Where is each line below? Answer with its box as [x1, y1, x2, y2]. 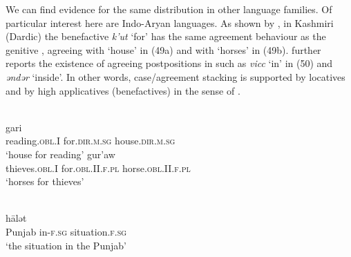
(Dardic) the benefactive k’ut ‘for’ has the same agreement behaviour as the [6, 29, 326, 44]
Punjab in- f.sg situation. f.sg [6, 224, 127, 238]
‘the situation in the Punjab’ [6, 238, 126, 252]
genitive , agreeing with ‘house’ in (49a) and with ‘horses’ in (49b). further [6, 42, 321, 57]
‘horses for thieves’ [6, 174, 84, 189]
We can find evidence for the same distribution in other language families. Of [6, 2, 332, 16]
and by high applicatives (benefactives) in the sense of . [6, 83, 240, 97]
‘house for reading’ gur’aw [6, 146, 115, 161]
